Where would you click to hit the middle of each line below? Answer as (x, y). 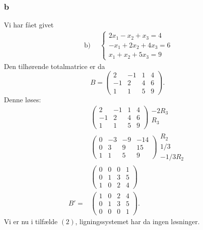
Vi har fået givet (29, 25)
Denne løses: (23, 99)
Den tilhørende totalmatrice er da (55, 66)
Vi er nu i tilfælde (31, 221)
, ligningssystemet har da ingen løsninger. (138, 221)
